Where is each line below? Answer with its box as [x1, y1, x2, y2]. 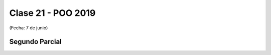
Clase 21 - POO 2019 [9, 7, 96, 18]
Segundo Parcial [9, 38, 62, 46]
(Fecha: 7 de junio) [9, 25, 48, 31]
